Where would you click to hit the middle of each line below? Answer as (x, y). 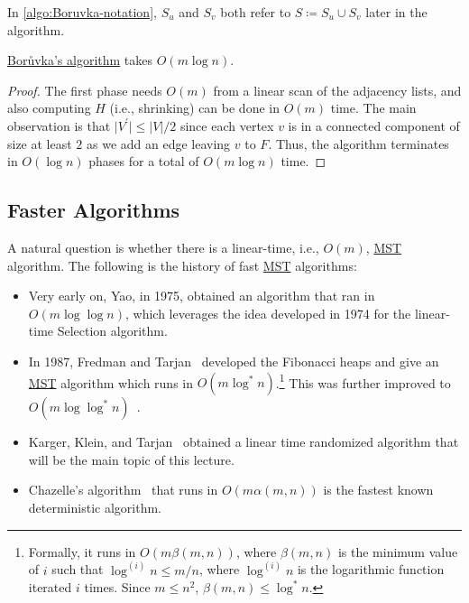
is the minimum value (398, 551)
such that (78, 569)
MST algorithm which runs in (110, 382)
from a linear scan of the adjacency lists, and (337, 90)
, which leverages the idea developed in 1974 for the (268, 313)
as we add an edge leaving (159, 143)
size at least (40, 143)
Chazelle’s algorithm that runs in (123, 490)
